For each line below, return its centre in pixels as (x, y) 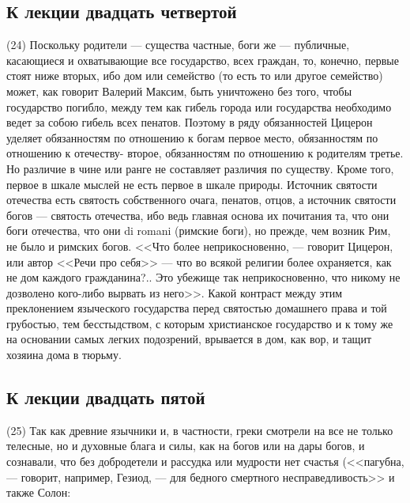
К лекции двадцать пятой (106, 397)
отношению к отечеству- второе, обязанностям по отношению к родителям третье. (205, 153)
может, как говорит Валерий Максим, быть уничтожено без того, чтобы (179, 91)
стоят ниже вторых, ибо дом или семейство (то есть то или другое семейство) (195, 76)
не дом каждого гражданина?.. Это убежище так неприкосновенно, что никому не (203, 277)
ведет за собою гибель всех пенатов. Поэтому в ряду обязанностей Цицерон (190, 122)
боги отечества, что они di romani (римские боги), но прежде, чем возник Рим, (199, 231)
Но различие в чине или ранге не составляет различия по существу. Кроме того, (200, 168)
